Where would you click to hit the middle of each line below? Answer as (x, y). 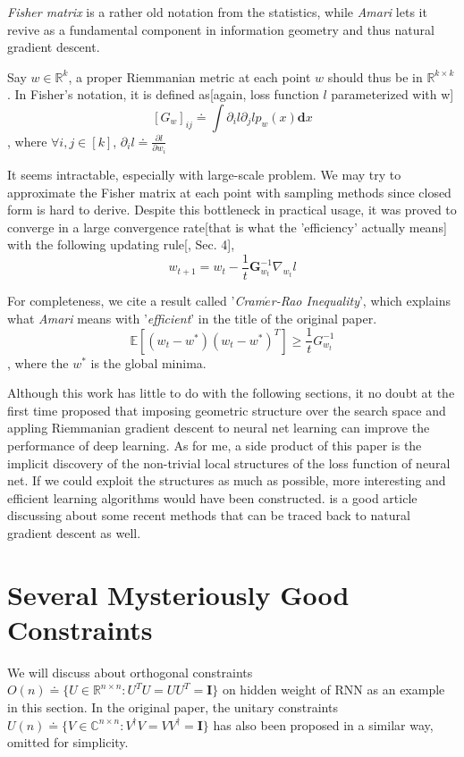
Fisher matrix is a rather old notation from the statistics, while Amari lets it (217, 12)
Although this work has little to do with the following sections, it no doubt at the (231, 393)
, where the (38, 362)
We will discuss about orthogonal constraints (130, 672)
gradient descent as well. (74, 532)
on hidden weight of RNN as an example (333, 690)
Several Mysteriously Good (178, 594)
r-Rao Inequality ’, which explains (360, 300)
